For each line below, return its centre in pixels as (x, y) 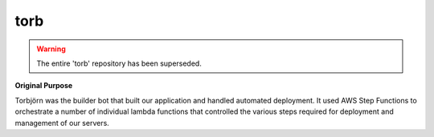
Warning (51, 49)
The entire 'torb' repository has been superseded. (119, 63)
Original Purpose (44, 86)
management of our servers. (62, 123)
